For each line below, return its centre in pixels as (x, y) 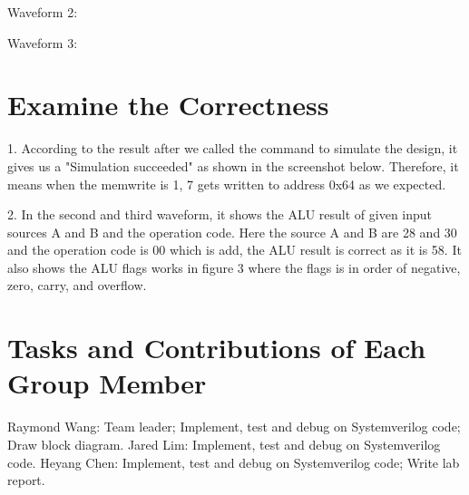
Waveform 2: (43, 12)
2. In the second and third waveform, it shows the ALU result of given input (220, 214)
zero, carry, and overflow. (77, 285)
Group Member (107, 383)
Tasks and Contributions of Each (217, 348)
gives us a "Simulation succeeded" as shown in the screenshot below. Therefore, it (233, 165)
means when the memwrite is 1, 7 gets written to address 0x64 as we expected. (227, 184)
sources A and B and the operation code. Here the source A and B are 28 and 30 (232, 232)
